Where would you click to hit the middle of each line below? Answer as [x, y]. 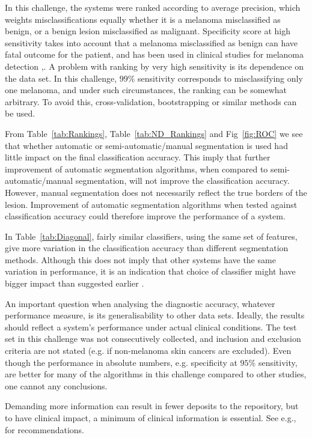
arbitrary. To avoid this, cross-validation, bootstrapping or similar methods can [151, 101]
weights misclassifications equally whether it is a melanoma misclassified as [143, 19]
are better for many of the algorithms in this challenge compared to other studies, [156, 374]
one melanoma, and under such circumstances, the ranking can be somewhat [146, 90]
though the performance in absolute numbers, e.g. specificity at [121, 362]
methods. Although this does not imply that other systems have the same [140, 259]
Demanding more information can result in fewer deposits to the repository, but [152, 406]
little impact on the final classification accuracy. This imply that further [138, 157]
